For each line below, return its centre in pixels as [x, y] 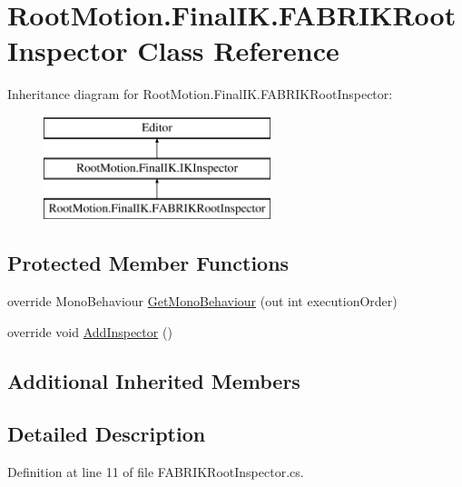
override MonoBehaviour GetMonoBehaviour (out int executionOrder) [202, 301]
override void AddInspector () [90, 331]
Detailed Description [107, 434]
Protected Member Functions [148, 263]
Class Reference [238, 50]
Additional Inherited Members [154, 380]
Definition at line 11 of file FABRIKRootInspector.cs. [156, 472]
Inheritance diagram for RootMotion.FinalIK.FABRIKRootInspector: [200, 94]
